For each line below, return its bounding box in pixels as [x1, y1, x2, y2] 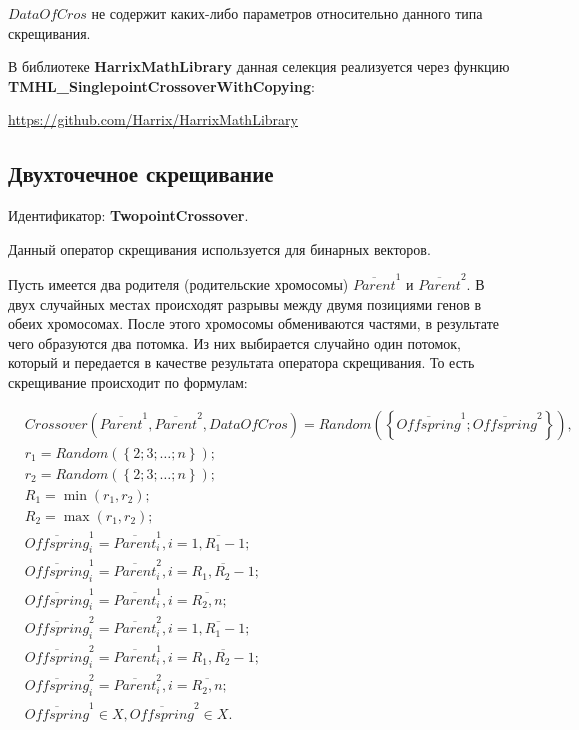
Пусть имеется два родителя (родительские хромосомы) [8, 274, 349, 295]
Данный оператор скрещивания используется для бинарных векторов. [8, 238, 431, 259]
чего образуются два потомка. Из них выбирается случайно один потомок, [8, 332, 461, 353]
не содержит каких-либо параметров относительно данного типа [91, 3, 483, 23]
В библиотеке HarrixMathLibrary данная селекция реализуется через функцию [8, 56, 510, 77]
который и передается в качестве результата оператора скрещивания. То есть [8, 352, 475, 373]
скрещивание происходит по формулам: [8, 372, 248, 393]
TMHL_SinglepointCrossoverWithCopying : [8, 75, 315, 96]
